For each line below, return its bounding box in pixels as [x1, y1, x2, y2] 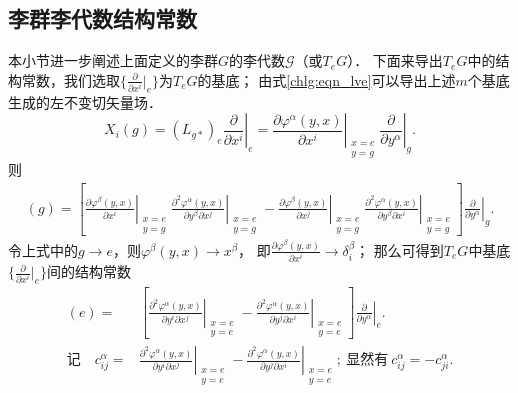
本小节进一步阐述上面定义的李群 [8, 50, 218, 71]
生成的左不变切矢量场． [8, 91, 162, 112]
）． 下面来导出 [347, 50, 443, 71]
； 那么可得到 [355, 239, 444, 260]
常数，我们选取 [21, 69, 120, 90]
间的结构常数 [47, 261, 132, 282]
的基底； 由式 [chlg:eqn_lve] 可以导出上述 [197, 69, 456, 90]
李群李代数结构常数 [8, 3, 197, 34]
